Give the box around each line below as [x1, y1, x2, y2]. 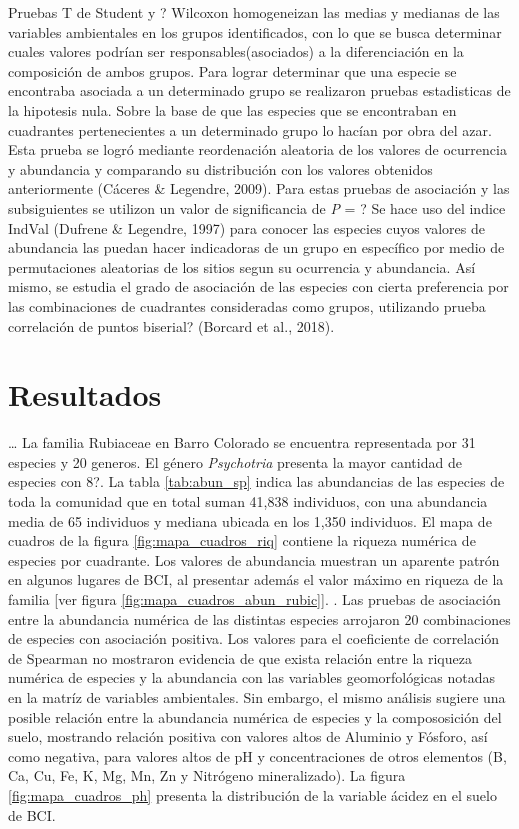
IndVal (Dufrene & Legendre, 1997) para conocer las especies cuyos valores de [8, 217, 485, 238]
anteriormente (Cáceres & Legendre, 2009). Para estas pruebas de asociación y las [8, 178, 510, 199]
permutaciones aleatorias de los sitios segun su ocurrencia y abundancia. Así [8, 256, 476, 277]
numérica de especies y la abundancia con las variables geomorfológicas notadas [8, 667, 496, 688]
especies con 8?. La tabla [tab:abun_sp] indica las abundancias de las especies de [8, 471, 505, 492]
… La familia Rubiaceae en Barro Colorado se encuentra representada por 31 [8, 432, 476, 453]
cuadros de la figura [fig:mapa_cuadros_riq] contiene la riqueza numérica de [8, 530, 476, 551]
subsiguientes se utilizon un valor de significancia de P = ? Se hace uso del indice [8, 197, 506, 218]
